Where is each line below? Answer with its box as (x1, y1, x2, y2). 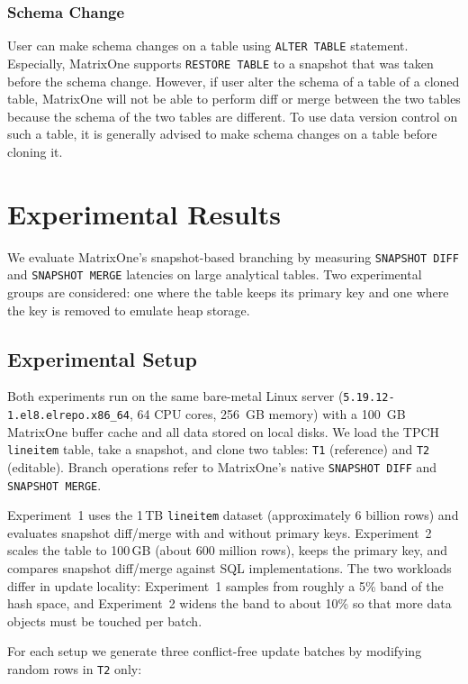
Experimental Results (7, 195, 281, 232)
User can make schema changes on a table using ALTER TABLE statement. (7, 36, 409, 55)
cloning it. (7, 141, 63, 160)
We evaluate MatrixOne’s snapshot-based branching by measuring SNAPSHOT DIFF (7, 247, 459, 266)
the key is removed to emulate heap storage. (7, 300, 250, 319)
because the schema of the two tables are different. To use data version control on (7, 106, 458, 125)
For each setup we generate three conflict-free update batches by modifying (7, 642, 422, 661)
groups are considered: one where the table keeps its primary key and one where (7, 282, 449, 301)
